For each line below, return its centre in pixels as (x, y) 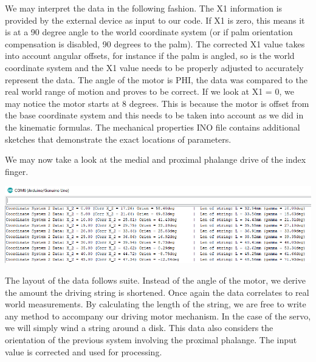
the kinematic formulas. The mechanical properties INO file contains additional (153, 127)
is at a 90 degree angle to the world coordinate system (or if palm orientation (149, 32)
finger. (17, 171)
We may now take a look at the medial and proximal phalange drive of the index (156, 159)
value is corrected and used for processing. (84, 351)
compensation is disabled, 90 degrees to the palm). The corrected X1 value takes (155, 43)
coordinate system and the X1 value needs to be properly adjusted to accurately (154, 67)
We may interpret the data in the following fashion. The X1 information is (144, 8)
